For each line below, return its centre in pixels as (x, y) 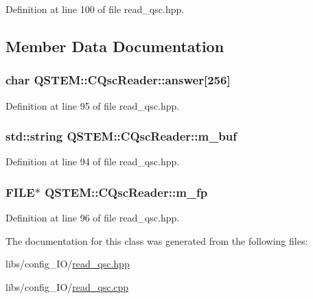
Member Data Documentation (115, 46)
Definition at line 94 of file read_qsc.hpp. (93, 162)
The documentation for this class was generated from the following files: (157, 240)
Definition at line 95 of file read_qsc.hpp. (93, 105)
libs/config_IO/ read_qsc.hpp (68, 264)
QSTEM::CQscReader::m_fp (126, 192)
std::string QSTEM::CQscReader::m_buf (121, 136)
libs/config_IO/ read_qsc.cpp (67, 287)
